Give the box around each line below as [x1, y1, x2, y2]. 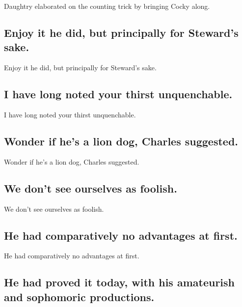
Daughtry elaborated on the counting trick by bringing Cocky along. [4, 1, 210, 11]
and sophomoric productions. [4, 289, 155, 304]
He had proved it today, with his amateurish [4, 275, 235, 290]
